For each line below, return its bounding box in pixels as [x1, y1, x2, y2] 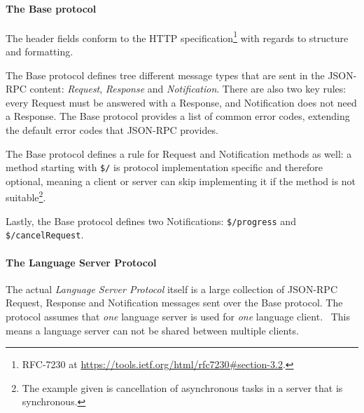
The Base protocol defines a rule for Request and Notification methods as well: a [6, 146, 352, 161]
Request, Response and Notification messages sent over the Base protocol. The [6, 295, 343, 310]
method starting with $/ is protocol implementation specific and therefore [6, 160, 323, 175]
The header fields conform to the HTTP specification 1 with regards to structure [6, 28, 349, 45]
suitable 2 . [6, 188, 46, 205]
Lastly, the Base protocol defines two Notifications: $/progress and [6, 213, 296, 228]
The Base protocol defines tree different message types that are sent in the [6, 67, 325, 82]
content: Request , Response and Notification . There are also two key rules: [29, 81, 346, 96]
